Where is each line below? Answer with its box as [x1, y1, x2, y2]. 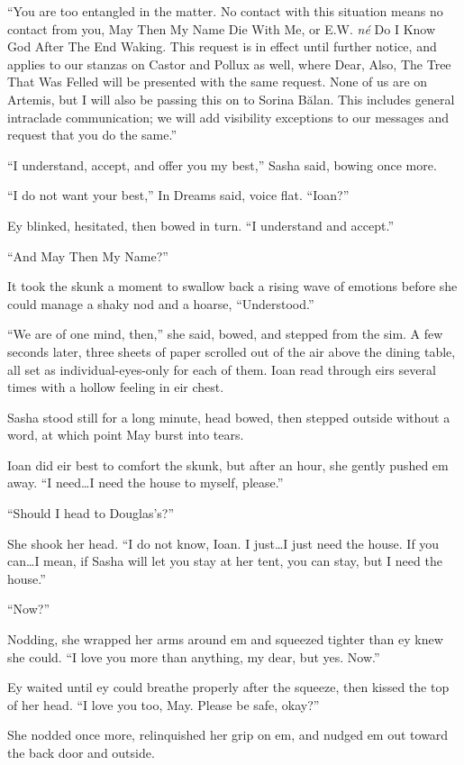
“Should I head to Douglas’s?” [7, 504, 175, 523]
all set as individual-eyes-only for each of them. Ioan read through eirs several [7, 360, 436, 378]
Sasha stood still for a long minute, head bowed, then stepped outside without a [7, 407, 450, 426]
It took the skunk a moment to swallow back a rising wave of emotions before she [7, 277, 458, 296]
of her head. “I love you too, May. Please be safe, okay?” [7, 695, 320, 714]
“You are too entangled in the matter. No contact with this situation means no [7, 2, 443, 20]
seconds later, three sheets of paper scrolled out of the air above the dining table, [7, 342, 456, 360]
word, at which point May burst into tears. [7, 425, 244, 444]
